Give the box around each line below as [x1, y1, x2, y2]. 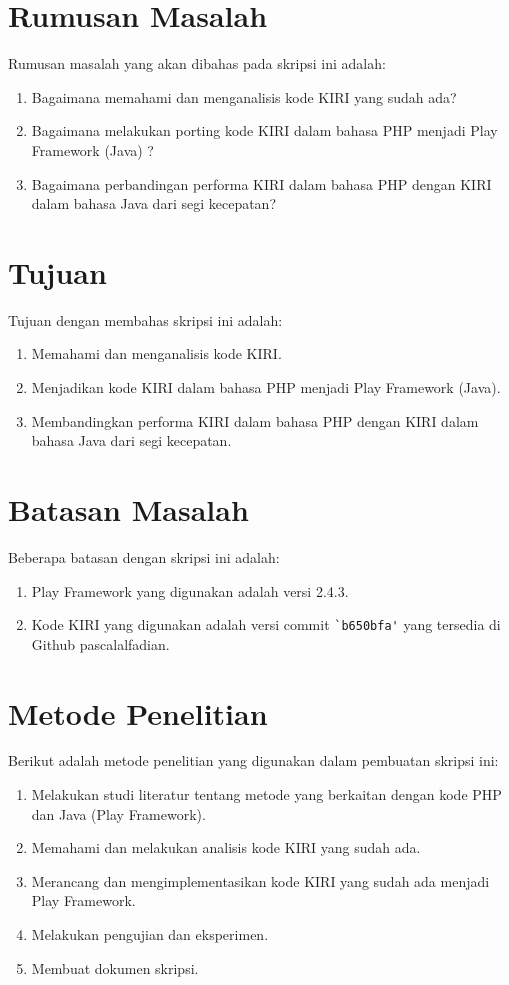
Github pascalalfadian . [31, 633, 170, 654]
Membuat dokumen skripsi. [31, 957, 199, 978]
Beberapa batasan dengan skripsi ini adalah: [8, 546, 280, 567]
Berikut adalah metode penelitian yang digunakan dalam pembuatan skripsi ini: [8, 750, 499, 771]
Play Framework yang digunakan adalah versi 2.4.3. [31, 580, 349, 601]
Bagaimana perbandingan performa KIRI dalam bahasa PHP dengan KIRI [31, 173, 492, 194]
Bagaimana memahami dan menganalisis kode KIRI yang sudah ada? [31, 86, 457, 107]
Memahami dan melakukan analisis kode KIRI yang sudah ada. [31, 837, 421, 858]
